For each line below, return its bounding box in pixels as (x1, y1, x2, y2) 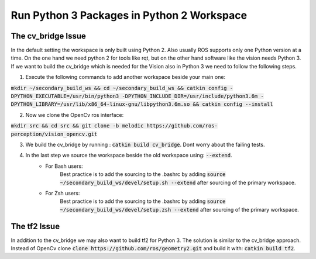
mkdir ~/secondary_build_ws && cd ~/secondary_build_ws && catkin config (11, 85, 228, 91)
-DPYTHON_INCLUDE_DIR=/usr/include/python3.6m (122, 93, 258, 99)
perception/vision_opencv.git (11, 130, 98, 137)
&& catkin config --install (193, 101, 273, 108)
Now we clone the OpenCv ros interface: (25, 111, 124, 118)
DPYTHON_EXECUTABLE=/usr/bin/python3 (11, 93, 119, 99)
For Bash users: (45, 163, 83, 170)
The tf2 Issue (11, 221, 60, 231)
